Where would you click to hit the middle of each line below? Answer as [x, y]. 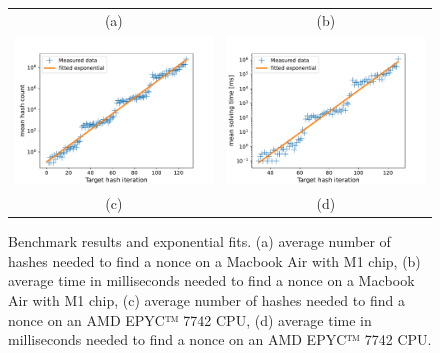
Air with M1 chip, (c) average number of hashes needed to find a [206, 300]
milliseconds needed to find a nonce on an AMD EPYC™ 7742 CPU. [220, 339]
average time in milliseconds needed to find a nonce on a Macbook [211, 280]
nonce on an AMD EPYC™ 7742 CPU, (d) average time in [190, 319]
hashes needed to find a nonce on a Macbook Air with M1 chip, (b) [214, 260]
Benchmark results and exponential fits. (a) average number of [199, 241]
